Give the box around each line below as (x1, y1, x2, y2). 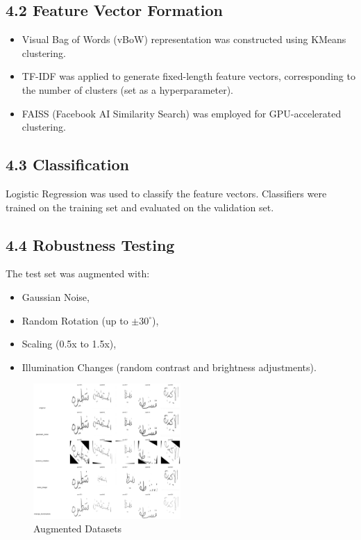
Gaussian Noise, (22, 289, 90, 304)
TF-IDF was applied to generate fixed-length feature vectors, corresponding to (22, 69, 355, 83)
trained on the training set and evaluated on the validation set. (6, 199, 274, 214)
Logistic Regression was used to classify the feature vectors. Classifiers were (6, 186, 327, 200)
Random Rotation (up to (22, 313, 128, 327)
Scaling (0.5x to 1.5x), (22, 336, 117, 351)
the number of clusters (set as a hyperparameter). (22, 82, 234, 97)
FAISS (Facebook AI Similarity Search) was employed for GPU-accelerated (22, 106, 342, 120)
